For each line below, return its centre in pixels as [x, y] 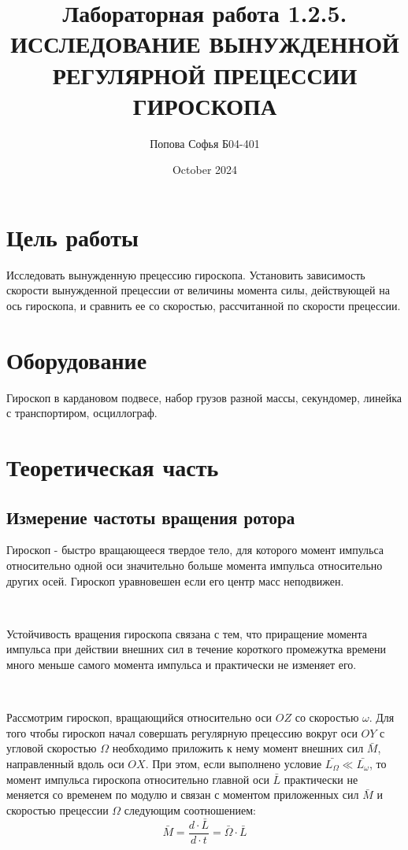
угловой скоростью [52, 748]
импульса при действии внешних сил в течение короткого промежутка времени [197, 649]
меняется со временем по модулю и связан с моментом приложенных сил [183, 795]
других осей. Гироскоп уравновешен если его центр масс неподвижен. [175, 580]
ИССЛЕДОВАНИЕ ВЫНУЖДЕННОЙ [205, 44]
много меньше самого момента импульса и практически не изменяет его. [182, 665]
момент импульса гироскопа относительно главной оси [138, 779]
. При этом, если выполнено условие [234, 764]
